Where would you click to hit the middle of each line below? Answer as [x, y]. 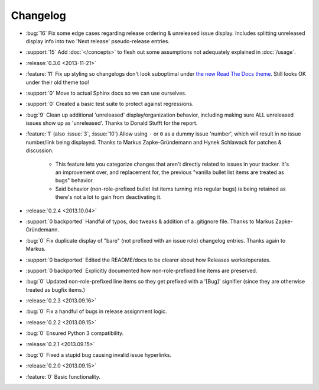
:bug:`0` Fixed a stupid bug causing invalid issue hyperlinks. [98, 355]
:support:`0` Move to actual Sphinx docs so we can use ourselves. [106, 93]
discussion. [40, 150]
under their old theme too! [58, 82]
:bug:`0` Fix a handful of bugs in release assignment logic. [97, 311]
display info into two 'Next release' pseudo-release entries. [98, 41]
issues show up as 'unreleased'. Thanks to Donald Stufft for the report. [112, 123]
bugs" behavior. [75, 181]
